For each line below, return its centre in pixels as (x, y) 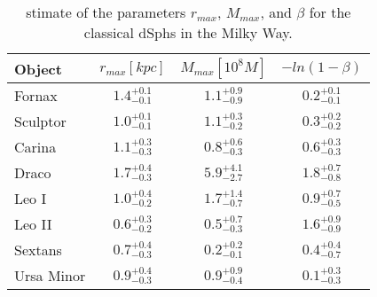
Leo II (33, 224)
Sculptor (40, 121)
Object (38, 68)
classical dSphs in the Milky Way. (188, 32)
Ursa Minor (50, 275)
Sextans (38, 250)
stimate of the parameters (106, 12)
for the (330, 12)
